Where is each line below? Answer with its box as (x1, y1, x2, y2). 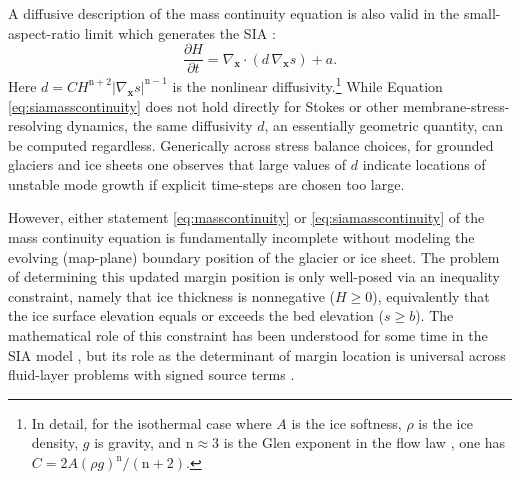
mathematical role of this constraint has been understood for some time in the (8, 325, 488, 346)
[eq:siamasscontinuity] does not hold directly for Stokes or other (8, 95, 399, 116)
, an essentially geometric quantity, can (264, 115, 504, 136)
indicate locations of (362, 154, 486, 175)
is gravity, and (94, 432, 182, 453)
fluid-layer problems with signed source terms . (8, 364, 295, 385)
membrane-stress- (402, 95, 510, 116)
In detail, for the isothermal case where (31, 412, 272, 433)
